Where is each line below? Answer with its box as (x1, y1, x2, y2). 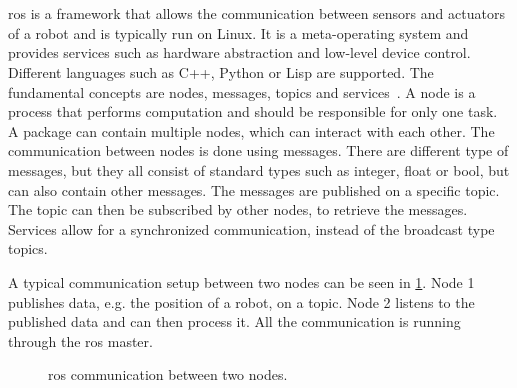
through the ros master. (8, 330, 153, 351)
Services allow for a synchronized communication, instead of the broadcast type (8, 218, 495, 239)
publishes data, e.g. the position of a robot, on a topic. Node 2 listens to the (8, 291, 475, 312)
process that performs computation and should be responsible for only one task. (8, 101, 498, 122)
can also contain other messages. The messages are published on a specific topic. (8, 179, 500, 200)
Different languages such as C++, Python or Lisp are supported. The (8, 61, 434, 82)
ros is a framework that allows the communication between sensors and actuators (8, 3, 505, 24)
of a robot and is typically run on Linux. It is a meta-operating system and (8, 22, 469, 43)
